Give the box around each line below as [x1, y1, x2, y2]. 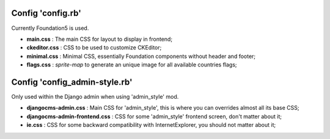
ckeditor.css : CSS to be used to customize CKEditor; [26, 44, 162, 51]
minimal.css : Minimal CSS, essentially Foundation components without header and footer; [26, 52, 256, 60]
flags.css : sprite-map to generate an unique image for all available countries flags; [26, 61, 238, 68]
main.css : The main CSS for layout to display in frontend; [26, 35, 173, 43]
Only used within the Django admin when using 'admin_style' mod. [11, 93, 179, 100]
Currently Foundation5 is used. [11, 24, 89, 32]
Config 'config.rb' [11, 8, 82, 18]
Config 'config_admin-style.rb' [11, 77, 133, 87]
